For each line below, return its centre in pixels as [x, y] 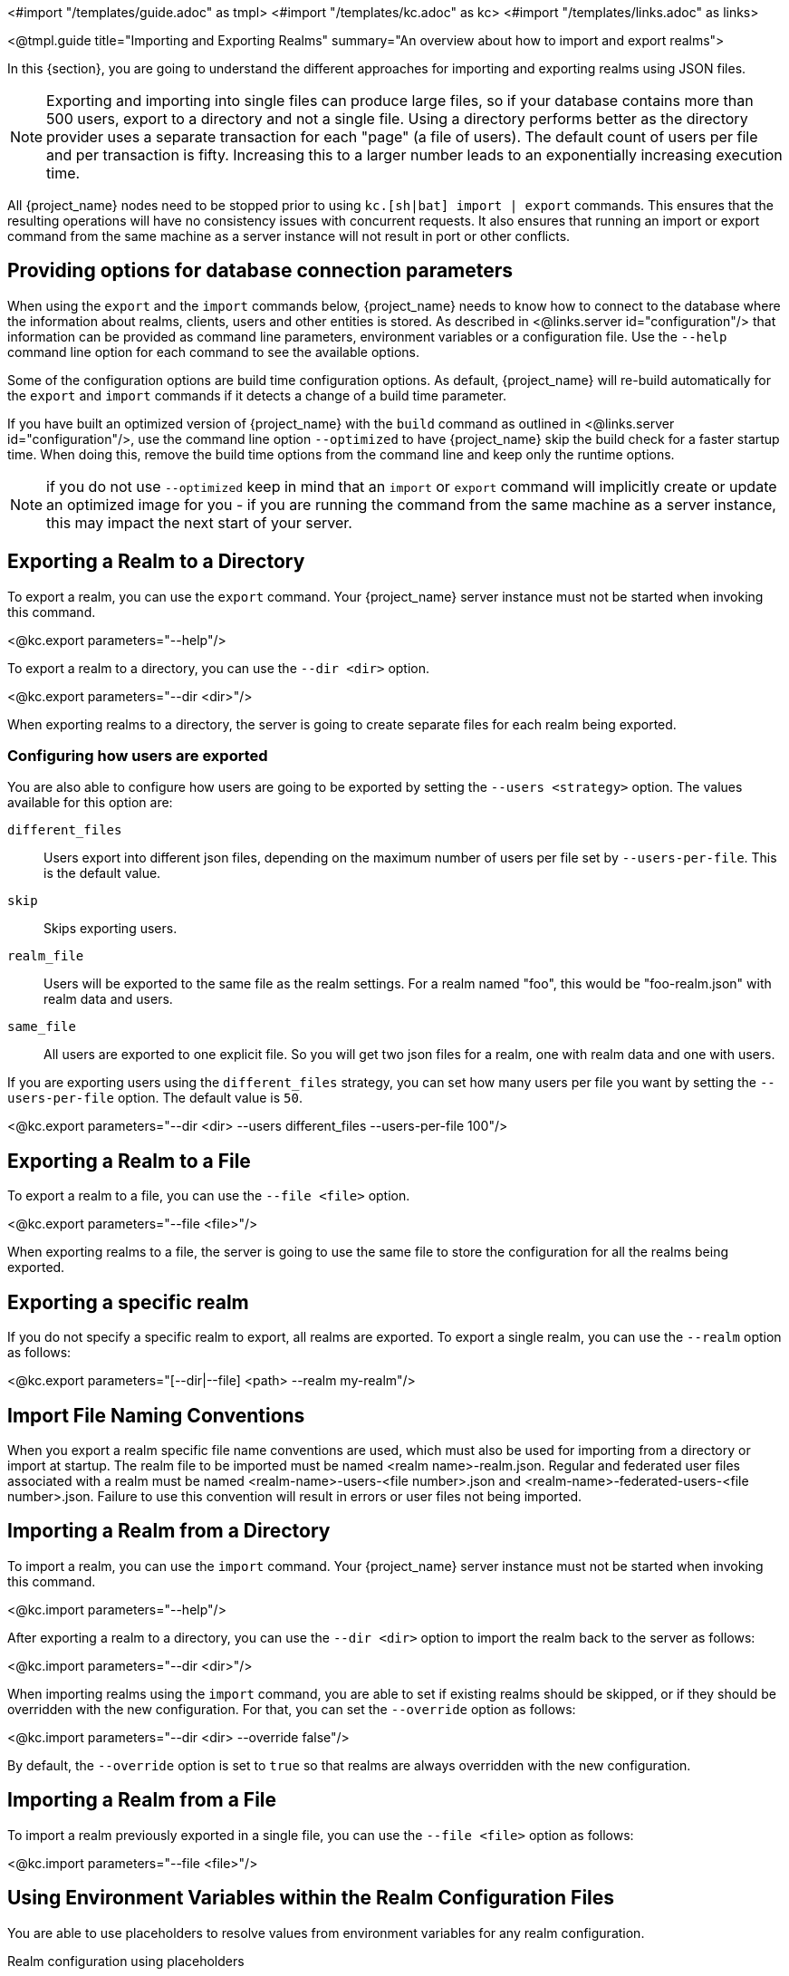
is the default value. [102, 873]
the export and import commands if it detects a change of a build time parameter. [257, 395]
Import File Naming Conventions [156, 1415]
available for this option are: [90, 803]
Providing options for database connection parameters [260, 271]
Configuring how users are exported [138, 756]
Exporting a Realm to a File [129, 1161]
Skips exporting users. [111, 929]
